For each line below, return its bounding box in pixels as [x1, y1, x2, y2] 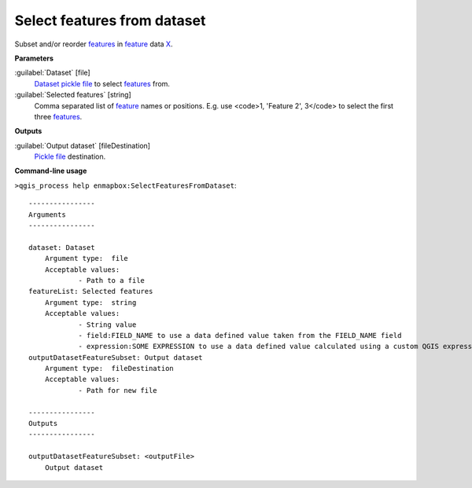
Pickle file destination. [34, 152, 106, 161]
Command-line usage [14, 166, 87, 176]
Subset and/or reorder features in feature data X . [14, 39, 173, 49]
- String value [78, 320, 137, 329]
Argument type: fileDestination [44, 364, 175, 373]
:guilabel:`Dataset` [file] [14, 68, 90, 78]
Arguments [28, 210, 66, 219]
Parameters [14, 53, 54, 63]
